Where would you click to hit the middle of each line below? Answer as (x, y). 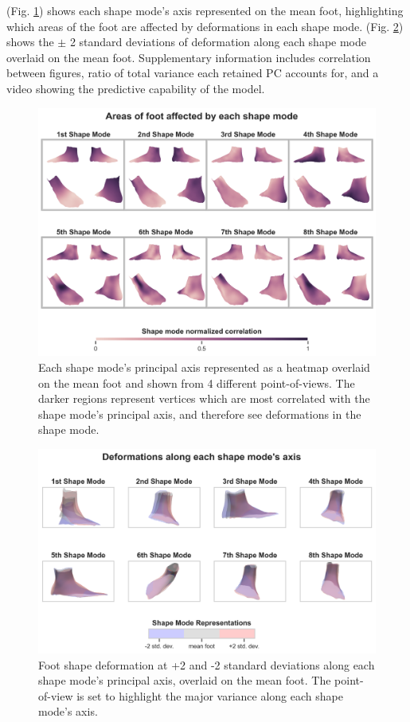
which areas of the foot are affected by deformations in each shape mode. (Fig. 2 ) (205, 26)
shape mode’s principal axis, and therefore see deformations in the (200, 414)
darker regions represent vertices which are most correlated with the (204, 398)
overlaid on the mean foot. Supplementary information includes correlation (189, 57)
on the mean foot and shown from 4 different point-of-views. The (197, 382)
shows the (30, 42)
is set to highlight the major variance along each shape (210, 695)
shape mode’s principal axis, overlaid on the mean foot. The (185, 680)
